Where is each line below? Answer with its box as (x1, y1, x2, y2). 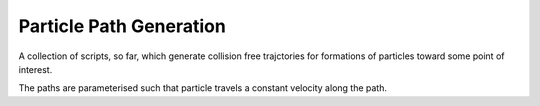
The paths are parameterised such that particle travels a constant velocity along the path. (18, 82, 387, 94)
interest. (18, 63, 53, 75)
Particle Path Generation (18, 15, 227, 37)
